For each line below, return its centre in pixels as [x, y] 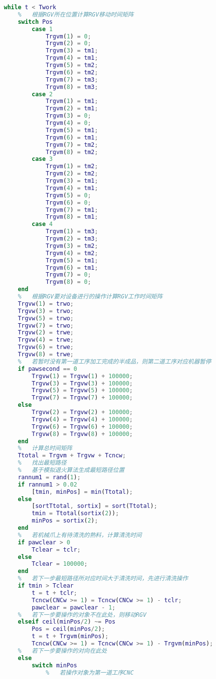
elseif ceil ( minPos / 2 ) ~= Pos [67, 622]
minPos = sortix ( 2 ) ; [65, 521]
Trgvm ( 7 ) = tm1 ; [72, 210]
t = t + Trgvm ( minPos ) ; [70, 636]
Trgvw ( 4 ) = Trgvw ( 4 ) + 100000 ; [82, 419]
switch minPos [54, 665]
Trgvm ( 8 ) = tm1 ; [72, 217]
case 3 [42, 159]
